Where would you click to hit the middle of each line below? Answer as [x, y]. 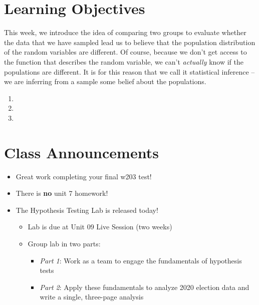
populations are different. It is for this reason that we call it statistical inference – [129, 71]
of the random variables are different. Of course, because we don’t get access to [125, 52]
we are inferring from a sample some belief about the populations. [105, 81]
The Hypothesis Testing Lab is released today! [87, 210]
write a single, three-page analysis [92, 297]
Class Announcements [81, 152]
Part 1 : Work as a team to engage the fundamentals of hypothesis [141, 260]
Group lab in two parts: [64, 243]
